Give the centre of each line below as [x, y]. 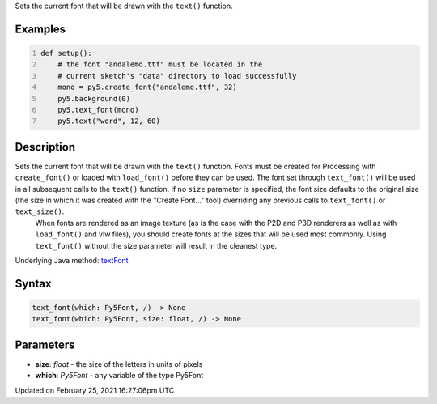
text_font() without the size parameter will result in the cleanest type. [156, 245]
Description [45, 147]
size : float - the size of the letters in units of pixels [119, 364]
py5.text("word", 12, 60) [109, 121]
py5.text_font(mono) [98, 110]
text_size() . [40, 211]
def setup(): [66, 53]
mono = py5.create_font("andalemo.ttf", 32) [148, 87]
